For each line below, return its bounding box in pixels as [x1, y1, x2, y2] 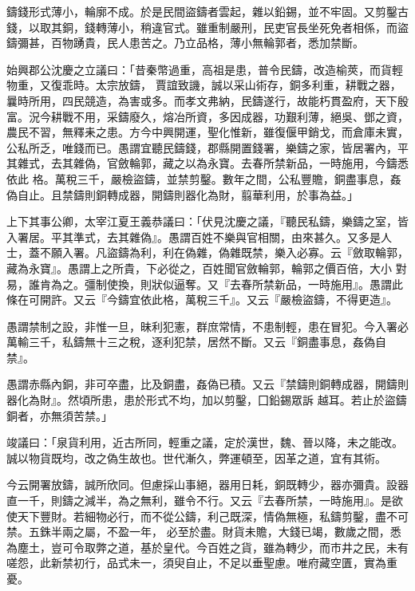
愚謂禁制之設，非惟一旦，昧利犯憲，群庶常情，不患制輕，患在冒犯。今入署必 [6, 317, 409, 334]
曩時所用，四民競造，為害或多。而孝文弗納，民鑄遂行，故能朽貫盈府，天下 [6, 92, 397, 108]
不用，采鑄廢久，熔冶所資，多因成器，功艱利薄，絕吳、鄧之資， [73, 108, 409, 124]
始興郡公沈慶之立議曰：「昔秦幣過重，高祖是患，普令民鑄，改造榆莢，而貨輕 [6, 61, 403, 77]
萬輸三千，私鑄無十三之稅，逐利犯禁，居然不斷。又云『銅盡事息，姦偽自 [6, 333, 386, 350]
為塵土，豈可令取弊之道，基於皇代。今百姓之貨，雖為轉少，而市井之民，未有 [6, 538, 409, 555]
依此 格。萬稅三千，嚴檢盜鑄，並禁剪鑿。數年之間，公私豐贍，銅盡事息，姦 [6, 170, 401, 187]
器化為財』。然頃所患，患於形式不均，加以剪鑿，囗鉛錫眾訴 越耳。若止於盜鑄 [6, 392, 407, 408]
